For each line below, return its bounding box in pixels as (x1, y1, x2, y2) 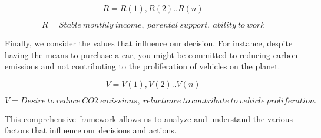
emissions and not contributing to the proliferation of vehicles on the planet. (5, 60, 280, 72)
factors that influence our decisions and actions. (5, 124, 177, 136)
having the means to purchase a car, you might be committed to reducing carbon (5, 48, 298, 60)
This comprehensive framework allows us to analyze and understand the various (5, 112, 293, 124)
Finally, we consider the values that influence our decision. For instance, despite (5, 37, 293, 49)
